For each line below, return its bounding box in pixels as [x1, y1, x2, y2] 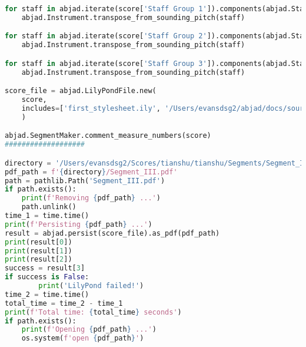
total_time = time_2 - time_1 [5, 299, 123, 308]
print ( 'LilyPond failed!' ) [38, 282, 144, 290]
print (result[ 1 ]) [5, 246, 72, 255]
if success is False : [5, 273, 89, 282]
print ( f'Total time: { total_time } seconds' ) [5, 308, 182, 316]
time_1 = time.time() [5, 211, 89, 220]
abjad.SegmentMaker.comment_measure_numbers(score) [5, 131, 211, 140]
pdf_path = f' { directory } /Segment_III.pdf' [5, 167, 178, 176]
